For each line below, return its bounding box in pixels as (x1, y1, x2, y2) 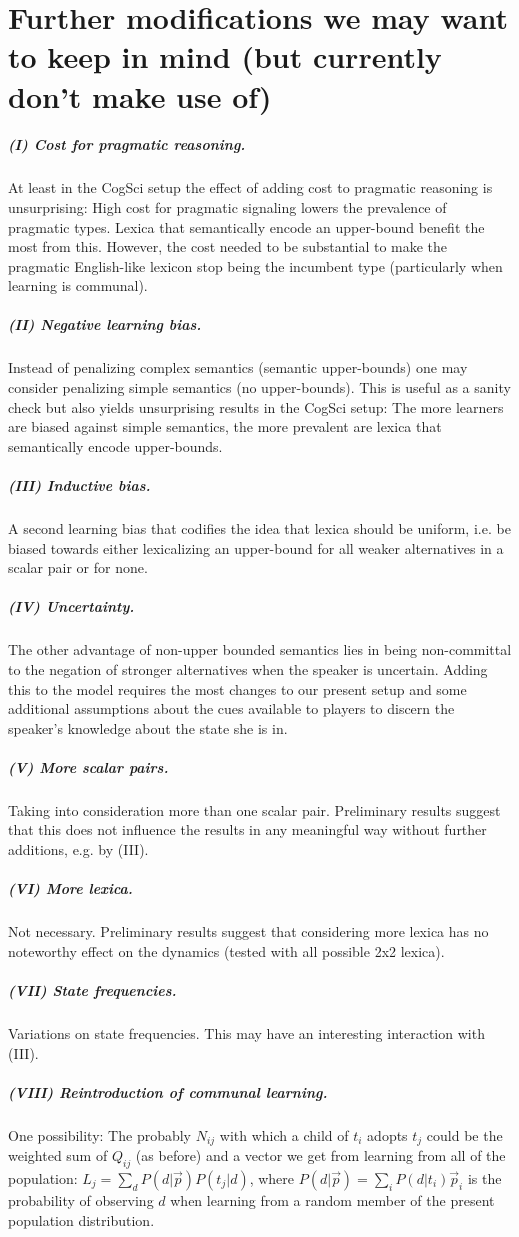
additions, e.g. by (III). (8, 839, 149, 860)
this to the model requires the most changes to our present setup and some (8, 678, 467, 699)
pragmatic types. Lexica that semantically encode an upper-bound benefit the (8, 216, 485, 237)
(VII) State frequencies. (8, 979, 177, 1000)
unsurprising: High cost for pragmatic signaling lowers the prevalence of (8, 196, 447, 217)
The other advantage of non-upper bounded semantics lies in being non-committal (8, 639, 512, 660)
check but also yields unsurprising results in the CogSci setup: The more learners (8, 396, 504, 417)
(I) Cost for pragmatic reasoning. (8, 134, 246, 155)
